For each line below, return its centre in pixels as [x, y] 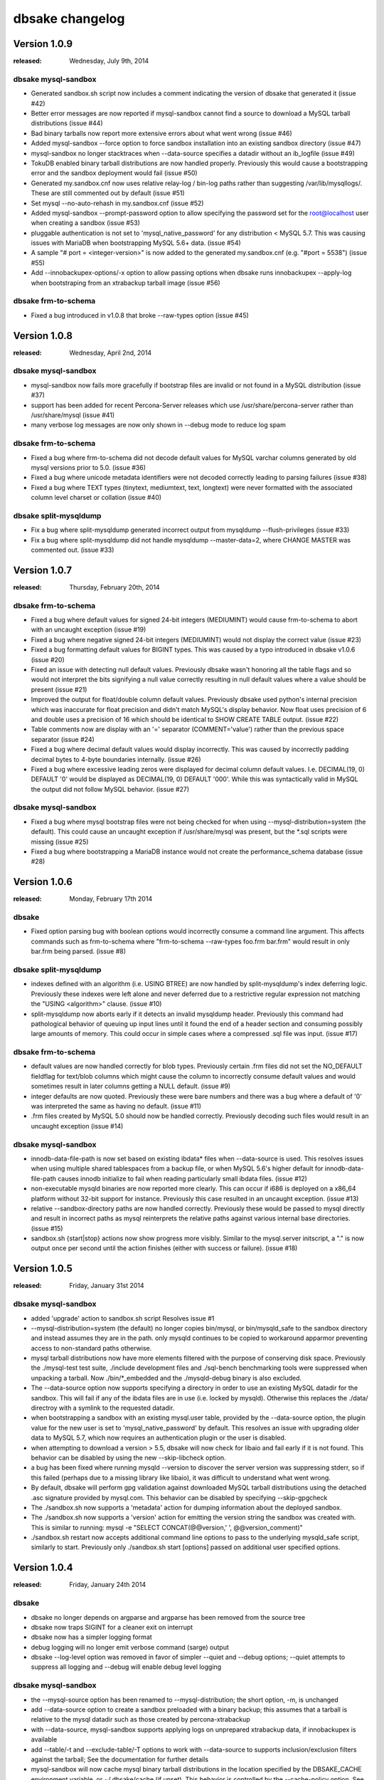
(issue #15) [47, 1228]
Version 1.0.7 [43, 570]
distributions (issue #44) [67, 123]
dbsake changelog [69, 19]
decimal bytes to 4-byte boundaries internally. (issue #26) [116, 759]
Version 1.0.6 [43, 882]
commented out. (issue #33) [73, 550]
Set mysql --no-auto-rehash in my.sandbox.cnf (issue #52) [117, 203]
